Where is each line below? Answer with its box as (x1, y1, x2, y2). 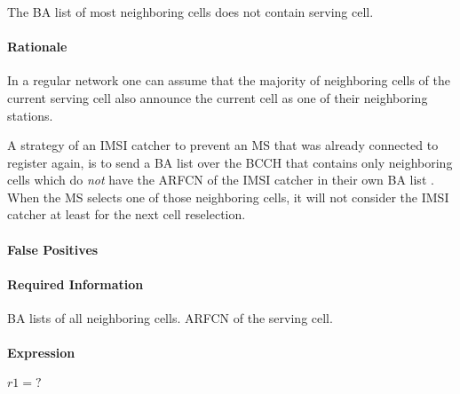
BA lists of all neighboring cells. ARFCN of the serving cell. (7, 309, 333, 327)
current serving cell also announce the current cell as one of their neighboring (7, 88, 428, 106)
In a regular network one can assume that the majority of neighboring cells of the (7, 71, 450, 90)
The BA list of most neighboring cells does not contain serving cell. (7, 2, 374, 20)
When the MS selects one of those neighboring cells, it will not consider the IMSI (7, 187, 449, 206)
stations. (7, 106, 53, 124)
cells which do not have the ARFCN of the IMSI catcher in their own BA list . (7, 170, 434, 189)
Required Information (7, 274, 144, 293)
